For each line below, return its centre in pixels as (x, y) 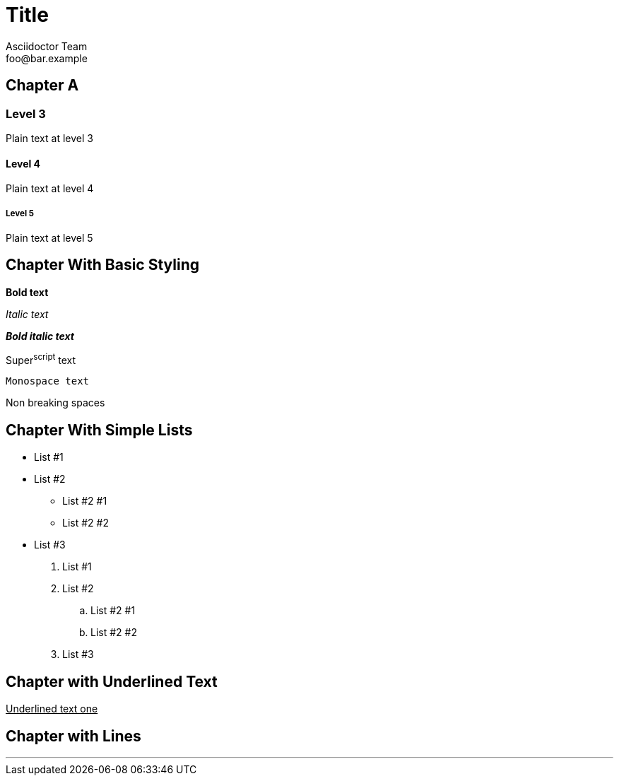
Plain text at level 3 (49, 138)
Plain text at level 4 (50, 189)
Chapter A (42, 86)
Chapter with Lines (73, 736)
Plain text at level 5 (49, 237)
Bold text (27, 292)
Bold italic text (40, 336)
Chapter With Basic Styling (103, 265)
